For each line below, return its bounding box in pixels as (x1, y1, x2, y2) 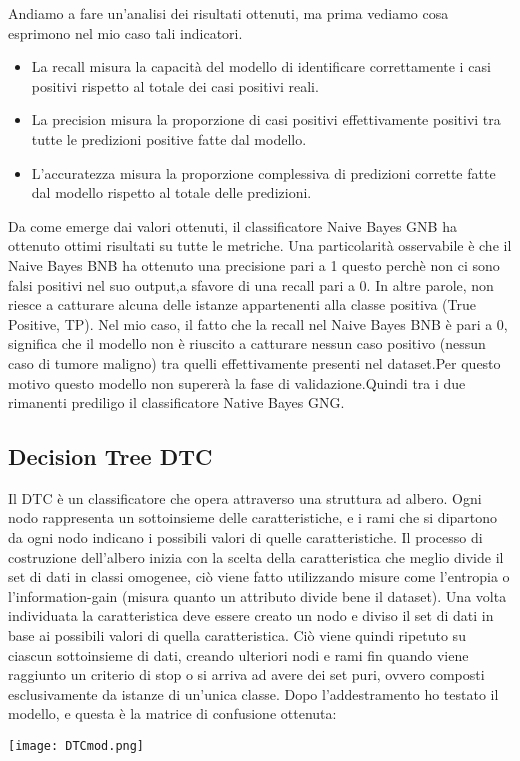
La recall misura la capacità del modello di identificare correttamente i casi (31, 56, 491, 77)
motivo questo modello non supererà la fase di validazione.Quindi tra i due (8, 372, 466, 393)
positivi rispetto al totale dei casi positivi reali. (31, 75, 319, 96)
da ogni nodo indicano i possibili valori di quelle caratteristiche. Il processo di (8, 527, 483, 548)
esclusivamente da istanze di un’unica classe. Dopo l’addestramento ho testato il (8, 683, 499, 704)
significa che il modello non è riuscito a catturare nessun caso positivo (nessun (8, 333, 486, 354)
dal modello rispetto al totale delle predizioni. (31, 182, 312, 203)
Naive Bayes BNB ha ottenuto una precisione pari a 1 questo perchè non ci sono (8, 254, 500, 275)
